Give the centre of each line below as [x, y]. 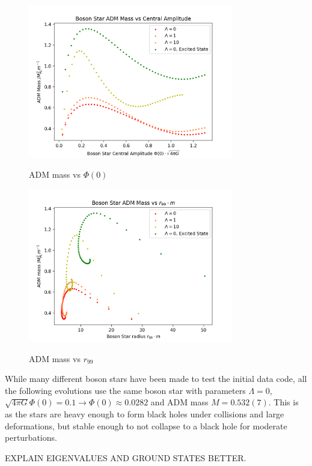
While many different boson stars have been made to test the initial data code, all [156, 379]
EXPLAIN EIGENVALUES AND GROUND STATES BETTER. [126, 457]
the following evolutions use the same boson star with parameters [125, 390]
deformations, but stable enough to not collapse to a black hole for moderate [146, 425]
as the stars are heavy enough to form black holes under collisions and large [145, 413]
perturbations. [31, 437]
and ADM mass [179, 402]
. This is [283, 402]
